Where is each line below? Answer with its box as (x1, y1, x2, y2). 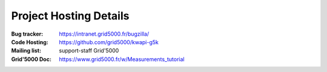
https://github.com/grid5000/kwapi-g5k (59, 38, 159, 45)
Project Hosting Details (11, 9, 130, 22)
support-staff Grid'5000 (59, 47, 119, 54)
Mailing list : (11, 47, 42, 54)
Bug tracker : (11, 30, 44, 38)
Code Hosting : (11, 38, 48, 45)
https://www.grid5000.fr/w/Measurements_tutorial (59, 55, 185, 63)
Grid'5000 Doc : (11, 55, 51, 63)
